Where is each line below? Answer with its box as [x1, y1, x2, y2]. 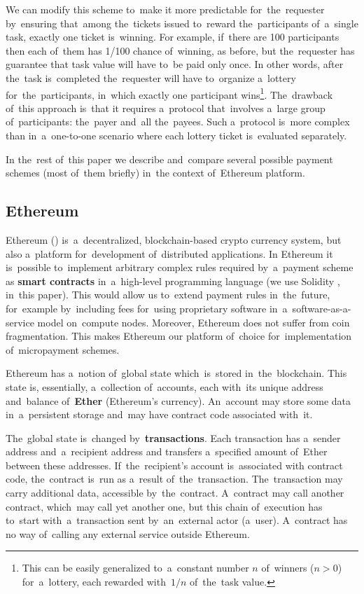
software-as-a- [292, 301, 351, 315]
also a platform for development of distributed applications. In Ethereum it [6, 246, 333, 261]
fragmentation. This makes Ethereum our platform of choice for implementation [6, 329, 352, 343]
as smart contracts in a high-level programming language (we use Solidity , [6, 273, 340, 288]
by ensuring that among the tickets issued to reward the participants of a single [6, 15, 358, 30]
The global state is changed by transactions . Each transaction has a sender [6, 430, 341, 445]
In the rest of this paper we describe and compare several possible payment [6, 151, 333, 166]
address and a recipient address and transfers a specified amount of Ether [6, 444, 328, 459]
